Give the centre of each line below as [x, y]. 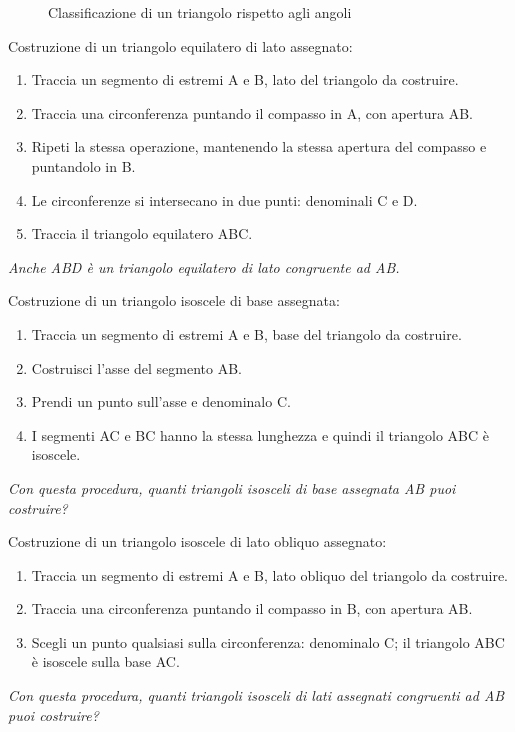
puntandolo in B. [83, 165]
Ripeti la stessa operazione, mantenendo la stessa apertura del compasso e [259, 146]
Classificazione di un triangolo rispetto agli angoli [200, 12]
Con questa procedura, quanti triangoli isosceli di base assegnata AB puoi [232, 487]
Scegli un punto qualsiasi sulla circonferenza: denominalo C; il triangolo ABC [268, 641]
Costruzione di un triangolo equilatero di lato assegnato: [180, 45]
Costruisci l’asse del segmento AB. [136, 367]
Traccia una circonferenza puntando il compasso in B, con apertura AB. [252, 608]
